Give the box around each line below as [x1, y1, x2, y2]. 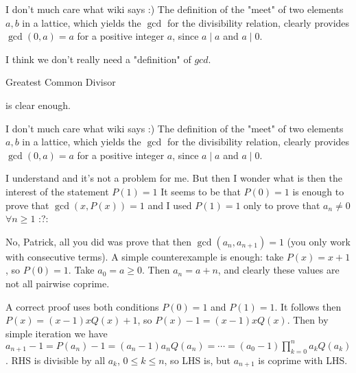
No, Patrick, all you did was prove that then [5, 234, 192, 248]
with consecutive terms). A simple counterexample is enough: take [5, 249, 284, 263]
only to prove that [244, 197, 320, 212]
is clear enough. [5, 97, 71, 112]
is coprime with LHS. [258, 352, 348, 367]
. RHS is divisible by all [5, 352, 106, 367]
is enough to [292, 184, 344, 198]
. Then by [287, 313, 329, 327]
